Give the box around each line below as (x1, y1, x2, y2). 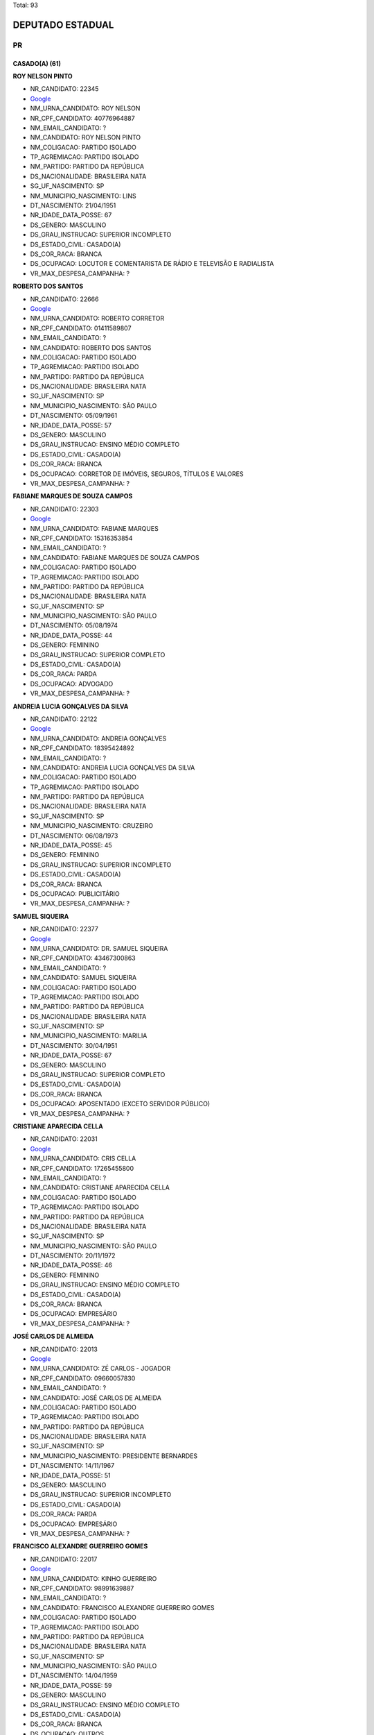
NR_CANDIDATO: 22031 (30, 1135, 98, 1143)
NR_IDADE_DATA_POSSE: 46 (30, 1261, 113, 1269)
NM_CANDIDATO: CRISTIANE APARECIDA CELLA (30, 1183, 170, 1192)
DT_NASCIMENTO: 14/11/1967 (30, 1462, 115, 1470)
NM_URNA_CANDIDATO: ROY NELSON (30, 104, 141, 112)
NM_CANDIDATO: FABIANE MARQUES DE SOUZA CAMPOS (30, 553, 200, 561)
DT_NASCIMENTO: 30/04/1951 (30, 1041, 118, 1049)
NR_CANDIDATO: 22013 (30, 1345, 98, 1353)
